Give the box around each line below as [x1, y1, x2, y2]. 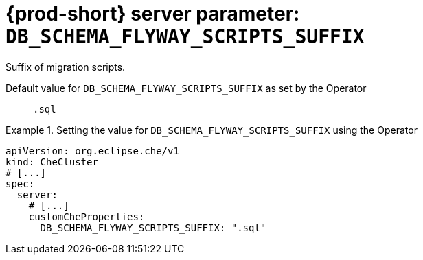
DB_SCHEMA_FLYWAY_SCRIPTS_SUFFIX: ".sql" [40, 222, 266, 233]
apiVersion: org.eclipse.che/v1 [5, 145, 179, 156]
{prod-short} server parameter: [5, 2, 300, 25]
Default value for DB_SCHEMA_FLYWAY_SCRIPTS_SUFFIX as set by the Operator [5, 82, 367, 94]
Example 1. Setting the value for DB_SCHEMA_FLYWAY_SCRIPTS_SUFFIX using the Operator [5, 123, 418, 136]
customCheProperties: [28, 211, 145, 222]
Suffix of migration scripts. [5, 60, 126, 73]
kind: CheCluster [5, 156, 98, 167]
